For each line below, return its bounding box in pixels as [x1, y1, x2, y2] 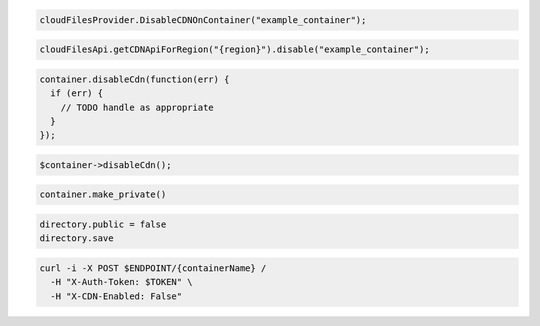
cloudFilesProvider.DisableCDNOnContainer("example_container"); [39, 14, 367, 25]
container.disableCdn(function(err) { [39, 73, 230, 85]
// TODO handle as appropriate [60, 101, 214, 113]
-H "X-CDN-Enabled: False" [50, 290, 183, 302]
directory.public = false [39, 219, 167, 230]
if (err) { [50, 88, 104, 99]
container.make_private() [39, 189, 167, 200]
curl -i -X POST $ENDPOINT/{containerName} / [39, 263, 267, 274]
